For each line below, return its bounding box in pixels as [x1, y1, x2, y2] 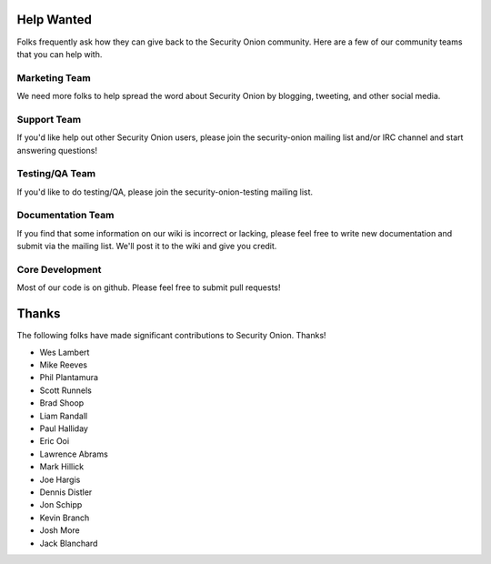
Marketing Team [16, 71, 91, 84]
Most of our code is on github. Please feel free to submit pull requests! [16, 282, 281, 293]
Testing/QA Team [16, 167, 95, 180]
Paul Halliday [39, 423, 88, 434]
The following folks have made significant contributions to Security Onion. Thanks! [16, 330, 326, 341]
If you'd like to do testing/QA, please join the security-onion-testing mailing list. [16, 186, 314, 197]
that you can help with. [16, 48, 103, 59]
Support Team [16, 113, 82, 126]
